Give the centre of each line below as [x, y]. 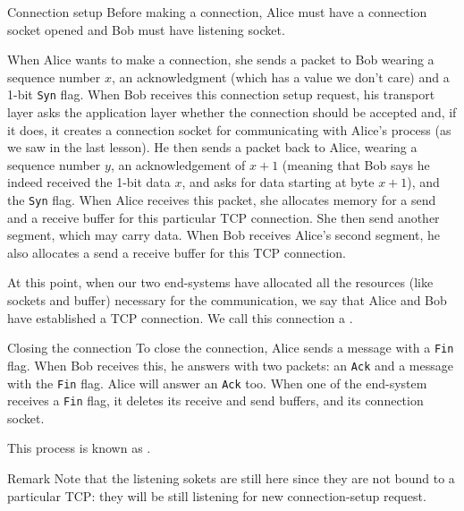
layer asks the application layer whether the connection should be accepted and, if [232, 112]
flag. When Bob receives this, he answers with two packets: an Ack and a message [230, 365]
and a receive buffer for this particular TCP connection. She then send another [224, 217]
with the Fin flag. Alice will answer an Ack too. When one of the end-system [217, 383]
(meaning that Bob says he [356, 164]
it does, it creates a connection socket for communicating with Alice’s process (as [229, 129]
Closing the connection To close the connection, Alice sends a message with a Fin [231, 348]
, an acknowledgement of [178, 164]
